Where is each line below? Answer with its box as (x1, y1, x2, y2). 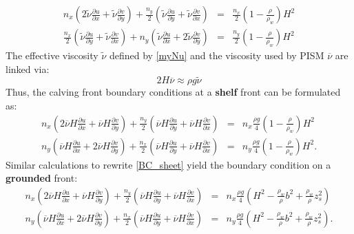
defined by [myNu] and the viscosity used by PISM (109, 48, 324, 63)
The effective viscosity (6, 48, 98, 63)
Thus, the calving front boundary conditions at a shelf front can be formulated (6, 85, 341, 99)
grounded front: (6, 171, 78, 185)
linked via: (6, 61, 50, 76)
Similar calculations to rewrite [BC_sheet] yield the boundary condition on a (6, 157, 331, 171)
